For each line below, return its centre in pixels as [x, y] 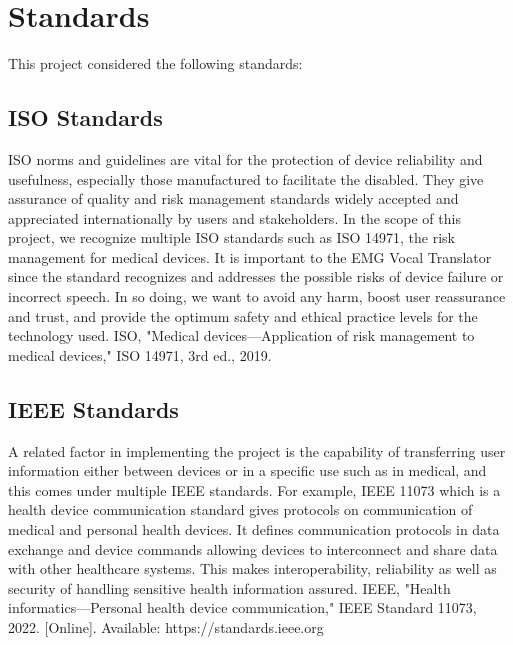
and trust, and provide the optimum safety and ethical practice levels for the [243, 315]
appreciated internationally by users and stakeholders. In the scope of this [234, 217]
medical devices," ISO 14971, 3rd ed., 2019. [140, 354]
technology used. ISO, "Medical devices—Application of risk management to [241, 335]
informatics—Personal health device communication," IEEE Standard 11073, [242, 607]
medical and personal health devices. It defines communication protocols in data [254, 529]
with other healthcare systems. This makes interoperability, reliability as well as [252, 568]
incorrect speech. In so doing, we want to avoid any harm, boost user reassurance [257, 296]
